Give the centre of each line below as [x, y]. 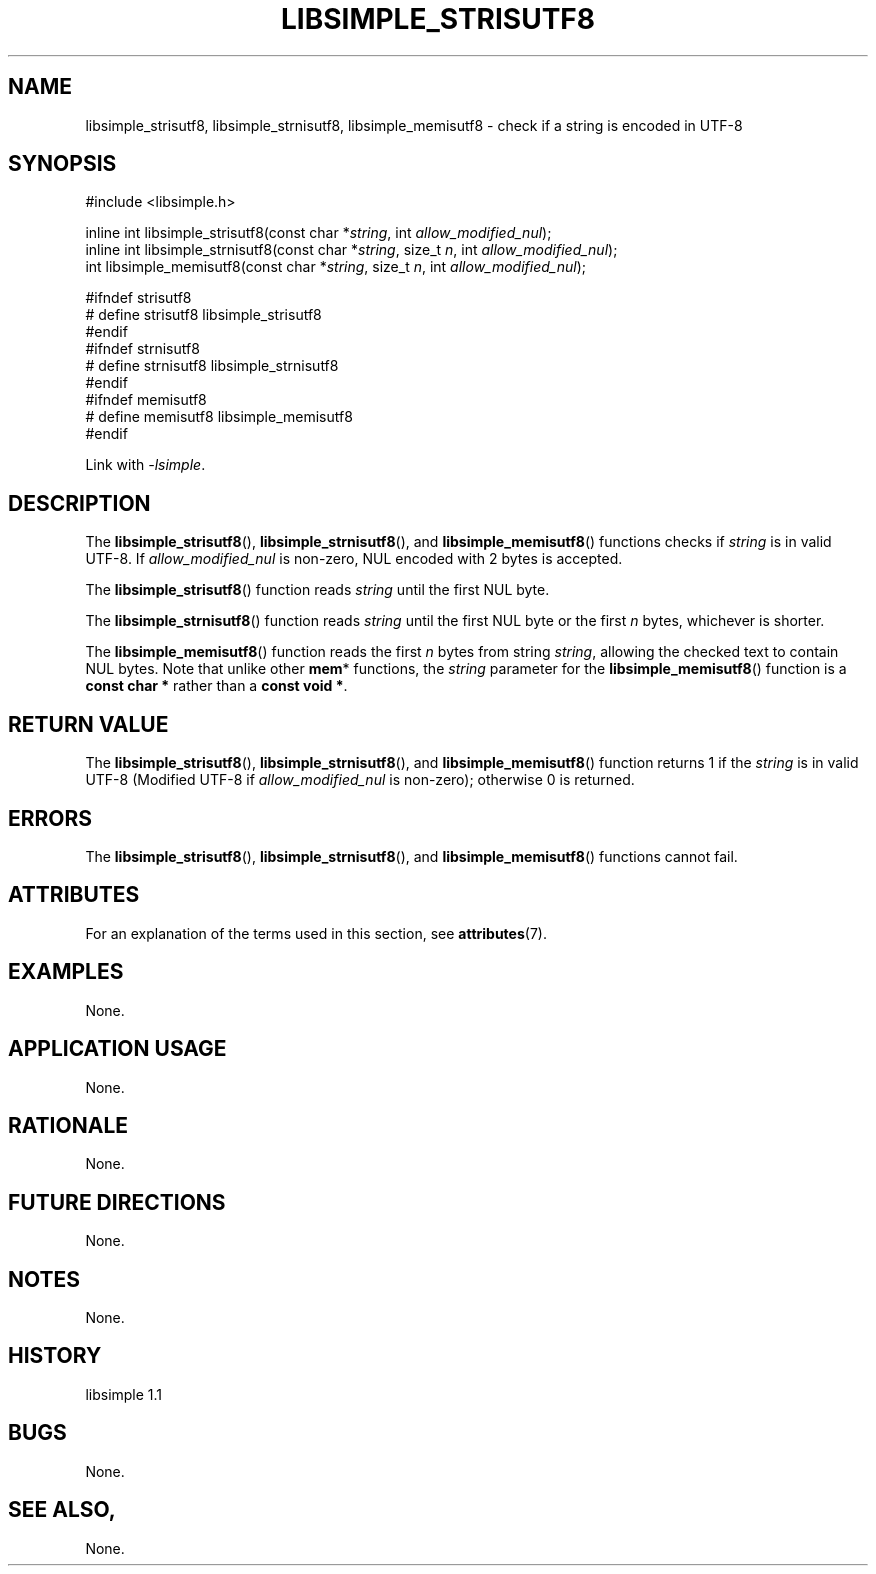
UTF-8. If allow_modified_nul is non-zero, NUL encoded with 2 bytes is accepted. [354, 559]
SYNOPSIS [62, 164]
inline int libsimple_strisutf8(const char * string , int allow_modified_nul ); [318, 233]
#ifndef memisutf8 [146, 400]
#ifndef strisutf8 [138, 298]
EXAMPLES [66, 972]
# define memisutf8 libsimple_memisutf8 [219, 417]
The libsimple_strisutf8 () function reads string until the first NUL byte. [317, 590]
